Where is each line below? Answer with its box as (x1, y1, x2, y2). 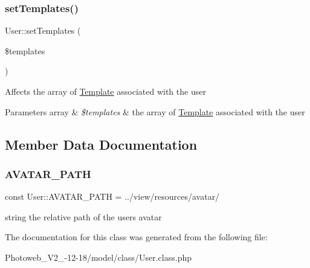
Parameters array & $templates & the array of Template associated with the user (5, 105, 305, 118)
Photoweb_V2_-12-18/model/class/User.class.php (5, 250, 192, 263)
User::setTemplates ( (5, 24, 81, 37)
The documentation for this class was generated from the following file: (5, 231, 268, 243)
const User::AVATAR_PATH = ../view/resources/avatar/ (5, 190, 220, 203)
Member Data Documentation (5, 135, 198, 153)
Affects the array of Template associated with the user (5, 85, 206, 97)
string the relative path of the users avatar (5, 210, 162, 223)
